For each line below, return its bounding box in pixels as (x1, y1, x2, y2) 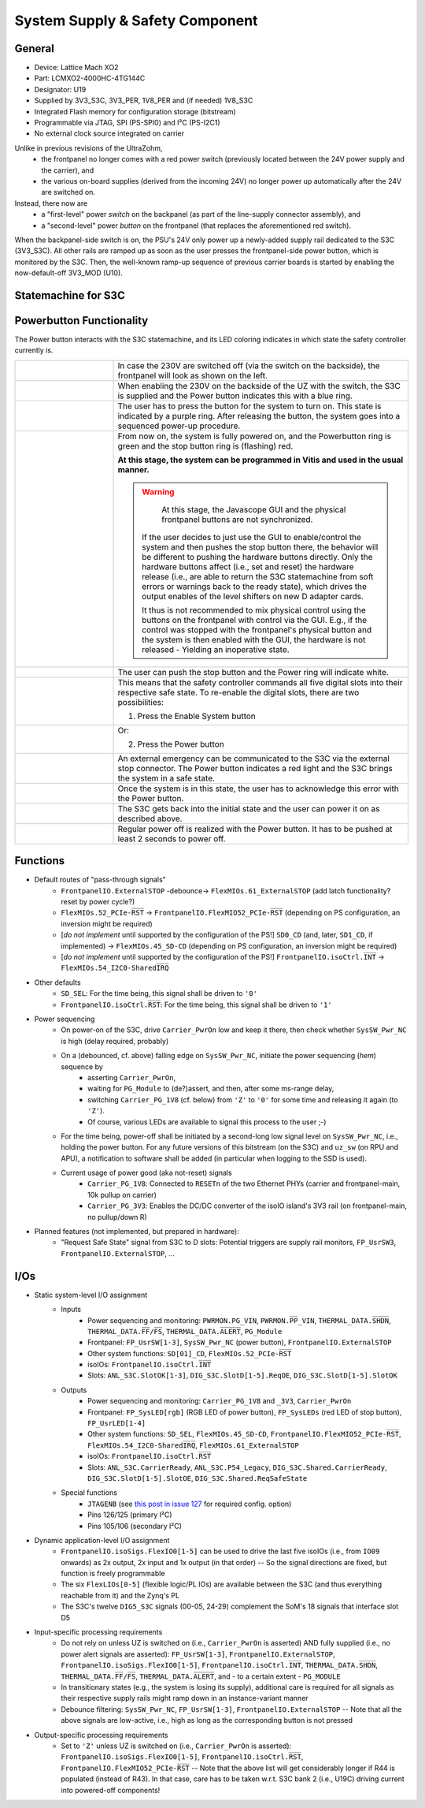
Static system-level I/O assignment (34, 1290, 148, 1299)
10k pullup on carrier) (87, 1190, 157, 1199)
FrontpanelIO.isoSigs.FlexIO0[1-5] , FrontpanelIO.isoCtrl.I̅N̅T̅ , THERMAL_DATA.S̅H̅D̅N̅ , (61, 1661, 378, 1670)
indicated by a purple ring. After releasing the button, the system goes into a (117, 410, 401, 421)
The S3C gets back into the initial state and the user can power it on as (117, 803, 380, 814)
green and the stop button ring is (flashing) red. (117, 440, 294, 451)
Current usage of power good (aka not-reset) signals (61, 1168, 232, 1178)
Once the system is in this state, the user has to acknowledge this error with (117, 783, 399, 794)
